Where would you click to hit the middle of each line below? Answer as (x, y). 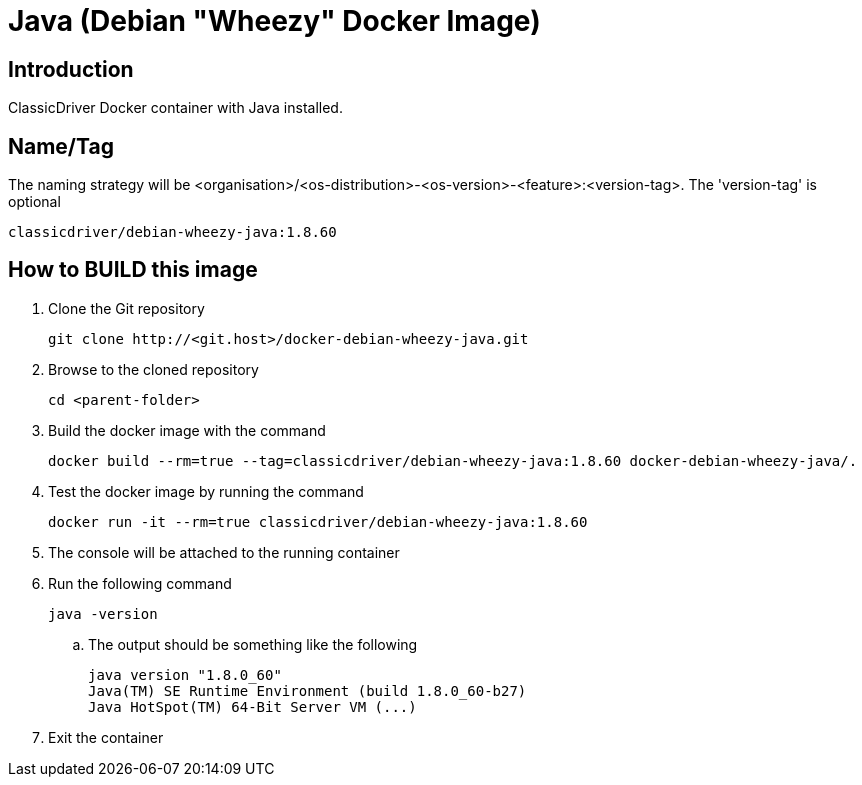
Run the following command (140, 583)
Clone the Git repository (126, 308)
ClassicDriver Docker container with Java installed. (175, 108)
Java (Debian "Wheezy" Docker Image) (274, 21)
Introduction (71, 69)
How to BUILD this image (133, 270)
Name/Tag (61, 146)
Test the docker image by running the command (206, 491)
